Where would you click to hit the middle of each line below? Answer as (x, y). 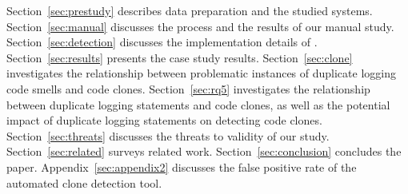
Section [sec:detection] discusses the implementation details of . (162, 42)
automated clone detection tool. (84, 182)
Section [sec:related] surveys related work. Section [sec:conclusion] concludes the (204, 151)
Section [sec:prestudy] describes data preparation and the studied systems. (190, 10)
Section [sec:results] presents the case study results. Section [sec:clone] (180, 57)
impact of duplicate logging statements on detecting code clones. (164, 120)
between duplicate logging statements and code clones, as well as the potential (198, 104)
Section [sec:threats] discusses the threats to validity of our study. (168, 135)
